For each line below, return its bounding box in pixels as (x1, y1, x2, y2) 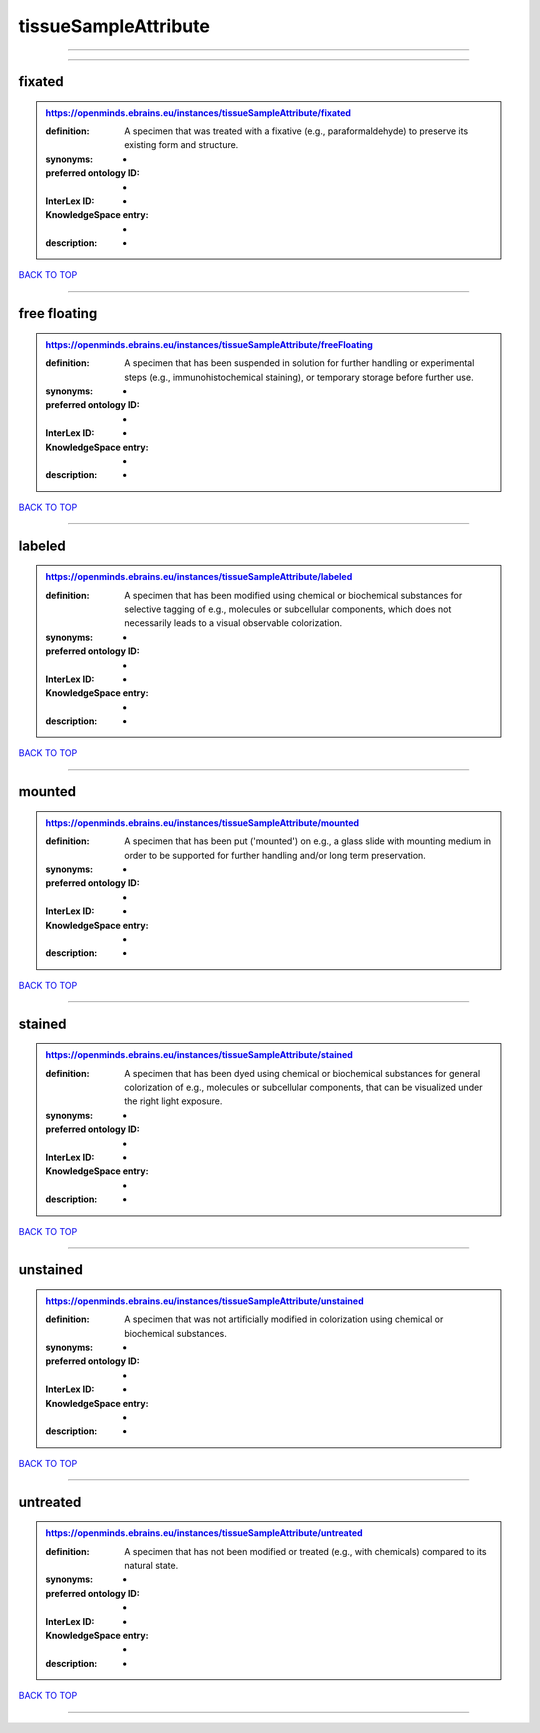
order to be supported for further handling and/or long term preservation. (124, 849, 427, 861)
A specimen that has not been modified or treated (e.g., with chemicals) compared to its (124, 1545, 487, 1557)
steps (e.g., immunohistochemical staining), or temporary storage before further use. (124, 371, 474, 383)
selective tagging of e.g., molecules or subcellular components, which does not (124, 603, 452, 615)
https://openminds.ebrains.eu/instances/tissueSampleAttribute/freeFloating (45, 338, 374, 350)
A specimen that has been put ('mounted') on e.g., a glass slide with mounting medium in (124, 835, 492, 847)
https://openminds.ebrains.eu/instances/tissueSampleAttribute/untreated (45, 1527, 364, 1539)
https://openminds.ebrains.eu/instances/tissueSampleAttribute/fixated (45, 106, 352, 119)
